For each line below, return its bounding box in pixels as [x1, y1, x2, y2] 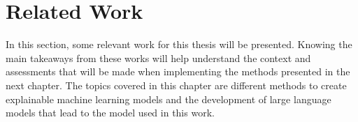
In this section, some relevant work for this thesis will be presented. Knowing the [6, 37, 352, 52]
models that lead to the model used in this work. [6, 105, 215, 120]
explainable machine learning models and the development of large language [6, 91, 331, 106]
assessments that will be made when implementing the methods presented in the [6, 64, 350, 79]
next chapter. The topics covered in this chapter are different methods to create [6, 77, 347, 92]
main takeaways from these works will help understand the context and [6, 50, 311, 65]
